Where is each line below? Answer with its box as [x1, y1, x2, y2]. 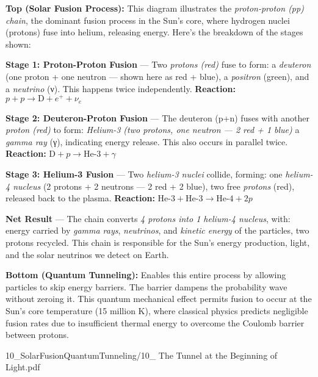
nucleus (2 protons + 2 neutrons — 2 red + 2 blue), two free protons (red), [13, 179, 295, 192]
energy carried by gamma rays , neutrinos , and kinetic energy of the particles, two [5, 224, 309, 237]
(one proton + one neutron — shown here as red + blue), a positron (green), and [5, 70, 309, 82]
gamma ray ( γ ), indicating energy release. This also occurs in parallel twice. [5, 135, 288, 148]
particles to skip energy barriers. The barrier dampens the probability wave [5, 280, 287, 293]
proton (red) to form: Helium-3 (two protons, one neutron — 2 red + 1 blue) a [5, 123, 300, 136]
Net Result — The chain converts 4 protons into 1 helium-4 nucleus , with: [5, 212, 291, 224]
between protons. [5, 328, 69, 341]
